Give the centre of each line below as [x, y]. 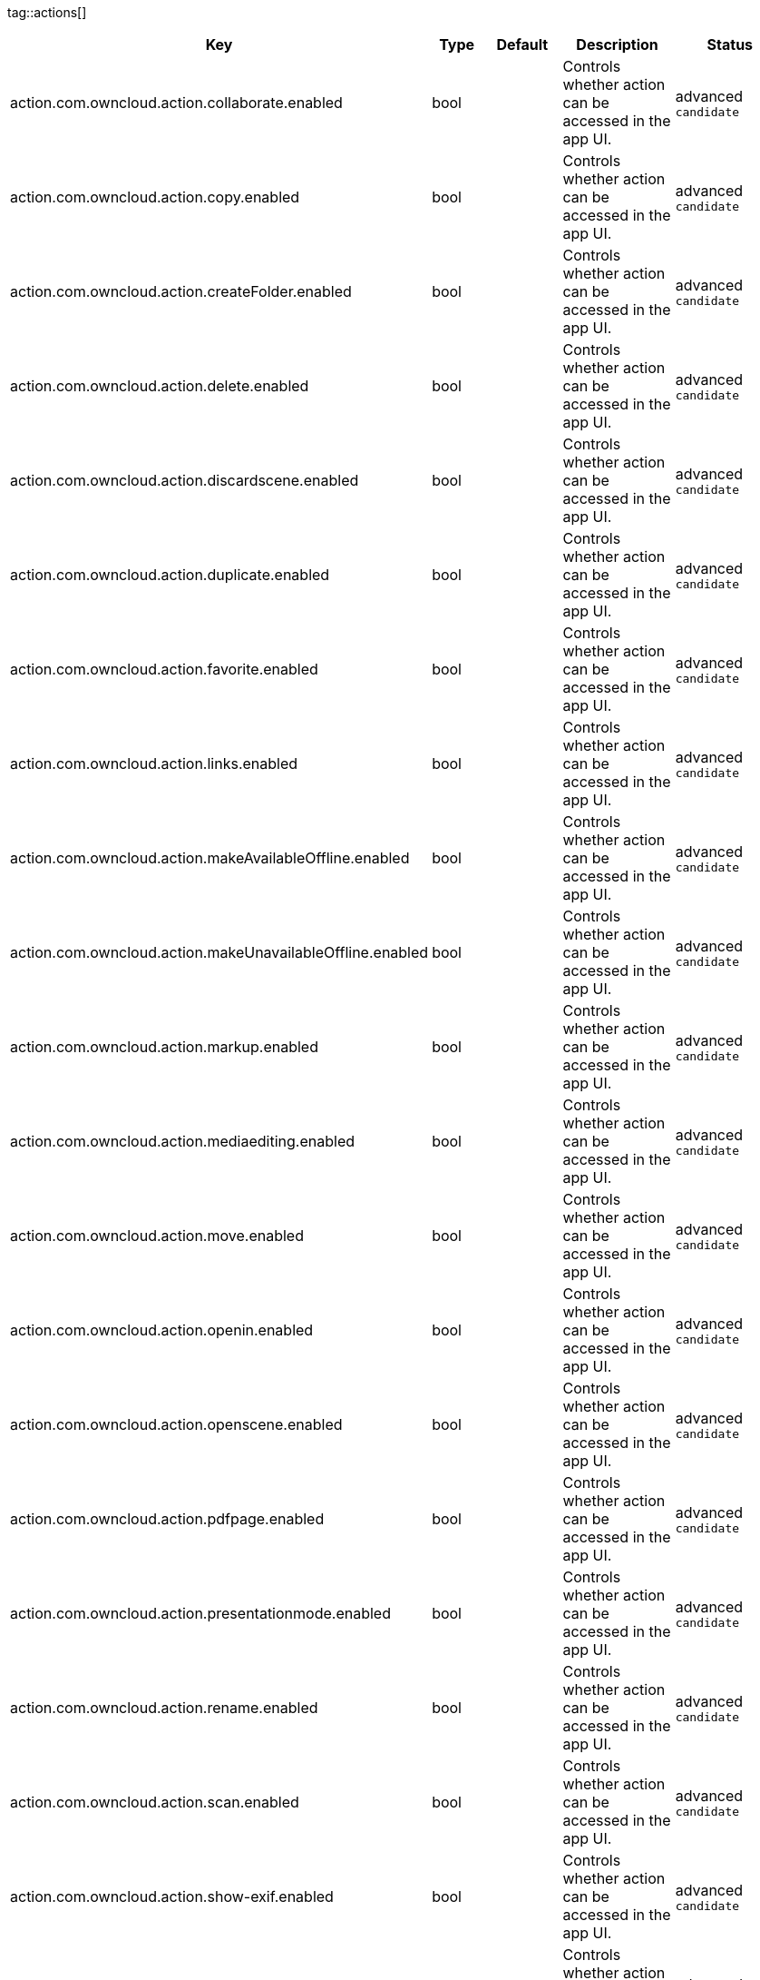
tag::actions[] [47, 12]
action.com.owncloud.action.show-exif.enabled [172, 1896]
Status [730, 44]
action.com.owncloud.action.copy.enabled [155, 197]
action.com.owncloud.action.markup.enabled [164, 1047]
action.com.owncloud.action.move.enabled [157, 1236]
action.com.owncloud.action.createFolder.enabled [181, 291]
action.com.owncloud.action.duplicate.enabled [170, 575]
